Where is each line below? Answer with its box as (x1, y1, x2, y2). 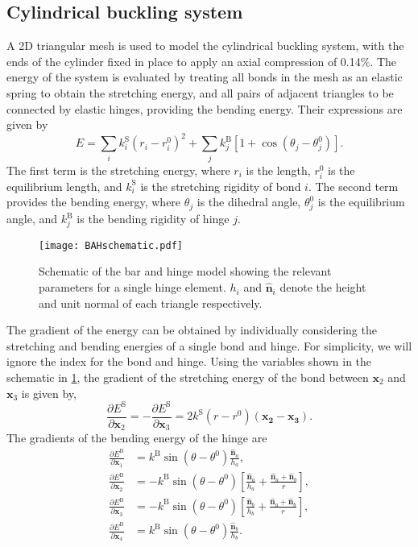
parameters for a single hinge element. (39, 279, 226, 296)
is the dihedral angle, (197, 193, 301, 210)
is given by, (21, 384, 77, 401)
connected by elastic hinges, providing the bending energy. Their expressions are (6, 100, 403, 117)
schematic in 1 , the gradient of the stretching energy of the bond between (6, 369, 369, 386)
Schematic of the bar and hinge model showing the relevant (39, 263, 332, 280)
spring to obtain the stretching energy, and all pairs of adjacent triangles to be (6, 84, 394, 101)
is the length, (246, 161, 311, 178)
